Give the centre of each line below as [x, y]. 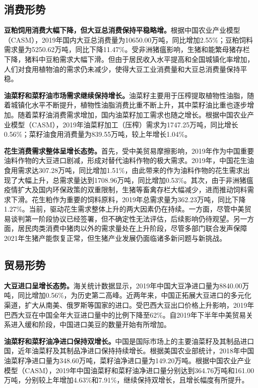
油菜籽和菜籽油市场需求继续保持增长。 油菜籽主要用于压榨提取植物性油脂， [126, 95]
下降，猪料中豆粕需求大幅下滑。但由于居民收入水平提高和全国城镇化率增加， [129, 59]
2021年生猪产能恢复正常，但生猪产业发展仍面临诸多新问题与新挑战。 [115, 238]
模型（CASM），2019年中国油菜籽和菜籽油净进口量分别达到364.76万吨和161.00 [129, 370]
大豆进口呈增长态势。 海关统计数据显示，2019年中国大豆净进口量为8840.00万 [127, 285]
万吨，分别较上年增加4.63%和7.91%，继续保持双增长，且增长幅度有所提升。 [127, 380]
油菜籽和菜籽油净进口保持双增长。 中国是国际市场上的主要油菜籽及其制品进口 [129, 341]
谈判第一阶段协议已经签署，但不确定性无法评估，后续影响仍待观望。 [122, 218]
